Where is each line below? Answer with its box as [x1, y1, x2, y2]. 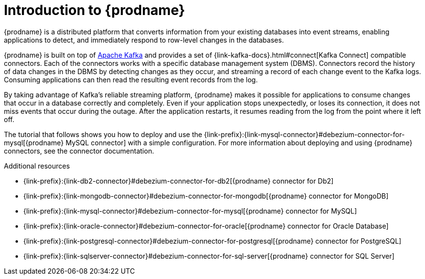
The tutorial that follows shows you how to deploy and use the [4, 130, 202, 139]
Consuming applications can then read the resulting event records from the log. [4, 75, 258, 84]
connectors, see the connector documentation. [4, 146, 154, 155]
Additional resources [4, 161, 70, 170]
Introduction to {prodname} [4, 2, 185, 18]
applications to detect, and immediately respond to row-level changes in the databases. [4, 35, 284, 44]
